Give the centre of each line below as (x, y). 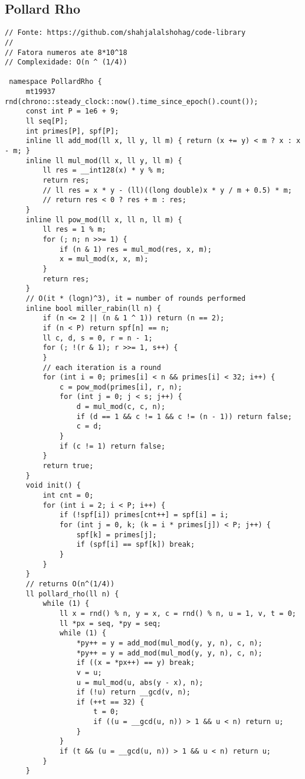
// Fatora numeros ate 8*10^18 (66, 52)
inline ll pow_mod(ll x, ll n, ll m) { (104, 220)
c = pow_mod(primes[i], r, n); (121, 387)
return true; (68, 466)
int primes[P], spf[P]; (72, 131)
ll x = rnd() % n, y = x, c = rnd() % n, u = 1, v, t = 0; (178, 613)
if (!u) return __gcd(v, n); (133, 692)
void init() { (53, 486)
